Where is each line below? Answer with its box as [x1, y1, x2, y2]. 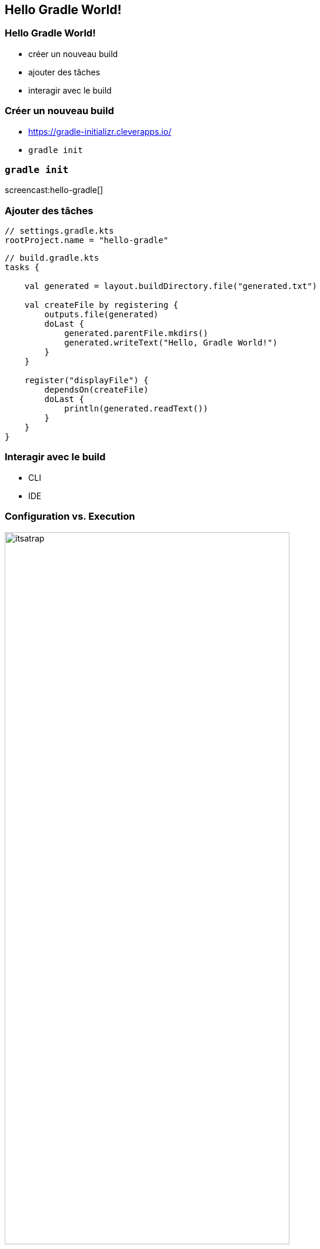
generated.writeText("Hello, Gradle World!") [64, 338, 278, 348]
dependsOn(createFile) [44, 385, 149, 395]
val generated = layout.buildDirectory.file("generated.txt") [24, 281, 318, 291]
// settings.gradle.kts [5, 226, 114, 236]
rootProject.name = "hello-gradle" [5, 235, 169, 245]
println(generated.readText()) [64, 404, 208, 414]
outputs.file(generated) [44, 310, 159, 320]
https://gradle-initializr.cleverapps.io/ [28, 126, 172, 137]
